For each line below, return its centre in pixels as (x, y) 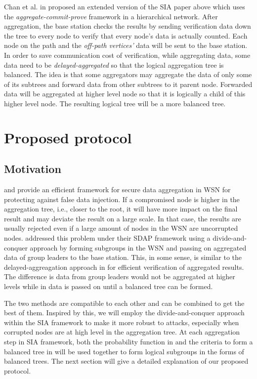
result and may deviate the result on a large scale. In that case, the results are (123, 218)
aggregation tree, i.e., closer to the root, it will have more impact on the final (121, 209)
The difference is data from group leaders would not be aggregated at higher (120, 276)
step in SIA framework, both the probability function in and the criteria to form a (128, 342)
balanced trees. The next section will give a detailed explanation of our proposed (126, 361)
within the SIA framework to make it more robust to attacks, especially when (122, 322)
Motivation (33, 169)
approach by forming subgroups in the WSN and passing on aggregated (138, 247)
